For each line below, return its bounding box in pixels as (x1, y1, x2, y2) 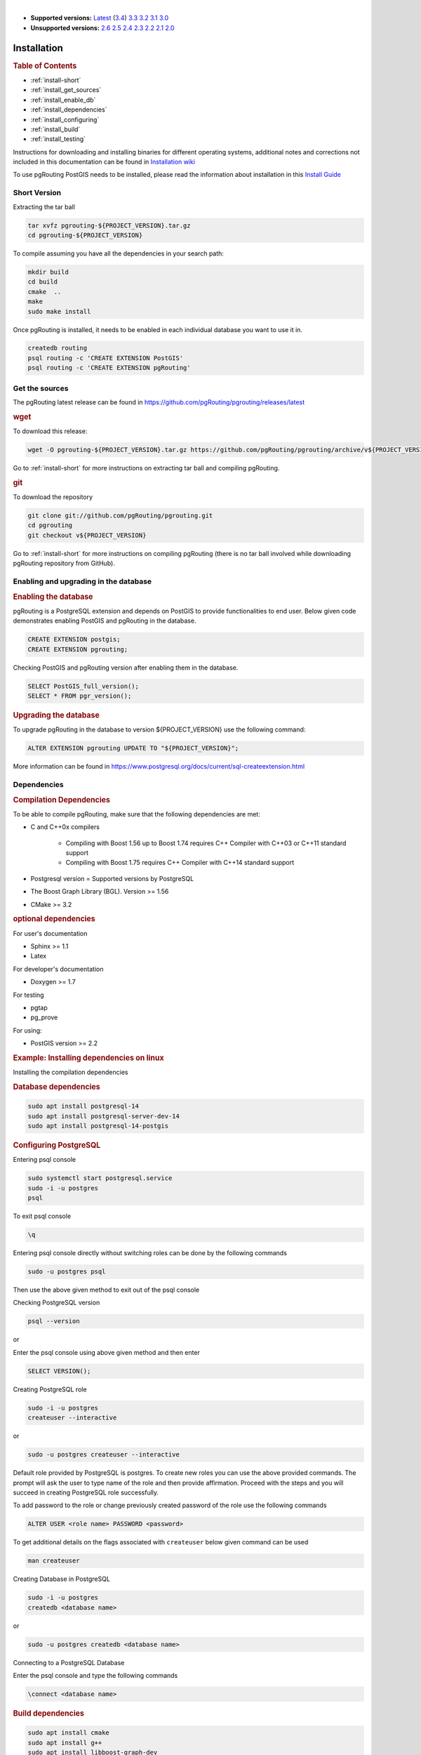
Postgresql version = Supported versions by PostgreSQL (30, 874, 194, 882)
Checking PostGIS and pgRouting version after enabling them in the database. (13, 663, 239, 672)
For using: (13, 1026, 42, 1035)
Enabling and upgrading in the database (13, 576, 152, 586)
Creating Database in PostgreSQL (13, 1575, 110, 1583)
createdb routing (27, 344, 88, 352)
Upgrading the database (13, 710, 100, 720)
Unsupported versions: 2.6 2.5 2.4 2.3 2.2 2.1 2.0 (30, 23, 175, 32)
